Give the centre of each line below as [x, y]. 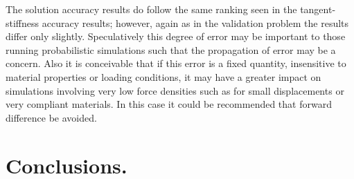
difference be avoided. [51, 117]
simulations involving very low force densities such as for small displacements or [175, 90]
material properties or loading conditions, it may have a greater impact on [163, 76]
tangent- [318, 9]
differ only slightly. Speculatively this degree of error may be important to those [176, 36]
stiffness [23, 22]
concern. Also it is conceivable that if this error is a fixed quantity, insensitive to [176, 63]
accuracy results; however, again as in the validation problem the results [195, 22]
